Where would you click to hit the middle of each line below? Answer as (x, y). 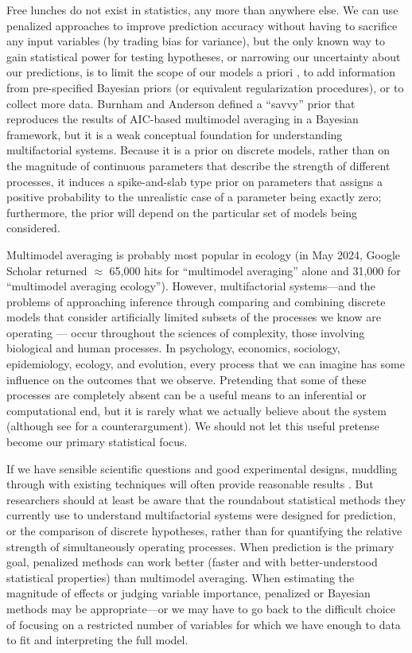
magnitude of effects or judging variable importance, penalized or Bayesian (189, 593)
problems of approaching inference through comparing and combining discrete (196, 301)
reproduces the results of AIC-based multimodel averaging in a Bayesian (183, 119)
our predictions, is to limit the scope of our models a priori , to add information (201, 72)
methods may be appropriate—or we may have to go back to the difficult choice (201, 608)
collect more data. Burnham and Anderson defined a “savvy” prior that (181, 103)
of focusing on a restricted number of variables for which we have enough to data (204, 624)
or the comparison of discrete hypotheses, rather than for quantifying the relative (204, 531)
